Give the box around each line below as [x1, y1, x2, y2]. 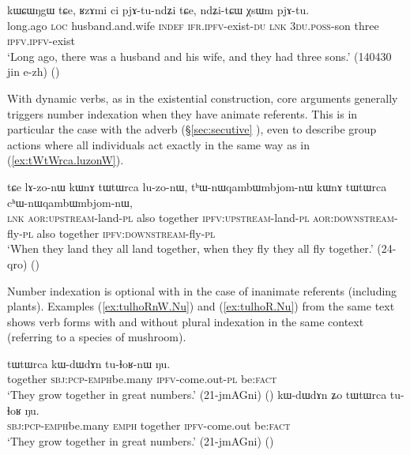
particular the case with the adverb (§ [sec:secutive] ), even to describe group [7, 121, 377, 137]
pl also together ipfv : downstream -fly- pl [22, 224, 216, 241]
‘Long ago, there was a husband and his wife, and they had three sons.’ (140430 [7, 47, 392, 64]
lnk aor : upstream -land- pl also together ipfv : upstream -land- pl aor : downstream [7, 209, 394, 226]
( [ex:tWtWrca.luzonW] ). [7, 152, 124, 168]
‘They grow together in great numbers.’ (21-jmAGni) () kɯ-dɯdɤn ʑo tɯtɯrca [7, 386, 387, 403]
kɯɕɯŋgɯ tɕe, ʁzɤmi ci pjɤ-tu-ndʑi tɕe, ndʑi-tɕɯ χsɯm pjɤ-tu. [7, 2, 310, 17]
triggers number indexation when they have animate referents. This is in [7, 105, 358, 122]
